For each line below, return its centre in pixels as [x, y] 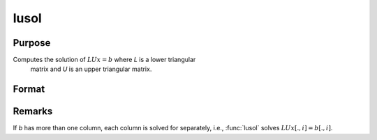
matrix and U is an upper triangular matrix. [91, 69]
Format [29, 90]
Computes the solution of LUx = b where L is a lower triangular [104, 60]
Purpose [32, 43]
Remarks [33, 111]
